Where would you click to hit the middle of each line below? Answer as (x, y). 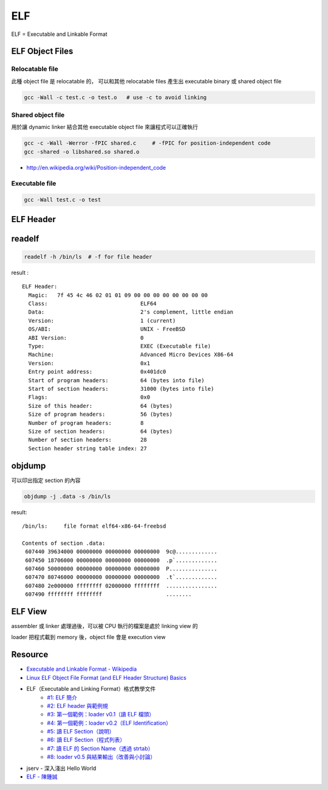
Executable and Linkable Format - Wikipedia (82, 669)
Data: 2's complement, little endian (131, 312)
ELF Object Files (42, 51)
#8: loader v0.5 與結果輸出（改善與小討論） (101, 757)
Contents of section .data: (64, 543)
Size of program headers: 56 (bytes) (101, 414)
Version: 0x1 (89, 363)
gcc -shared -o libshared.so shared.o (82, 152)
